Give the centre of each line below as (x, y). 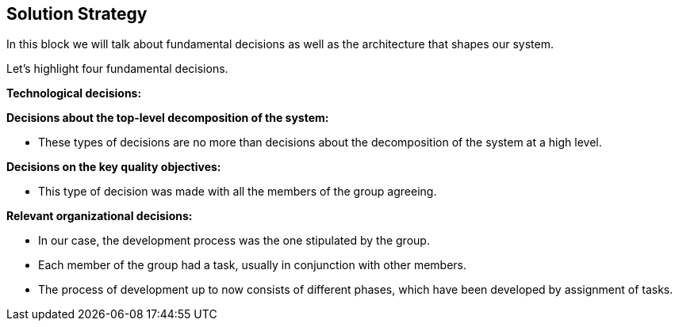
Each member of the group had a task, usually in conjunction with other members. (253, 265)
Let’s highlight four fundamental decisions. (117, 69)
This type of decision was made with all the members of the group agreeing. (238, 192)
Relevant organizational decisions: (100, 216)
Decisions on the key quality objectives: (114, 167)
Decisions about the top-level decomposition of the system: (168, 118)
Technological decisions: (74, 93)
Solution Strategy (77, 14)
